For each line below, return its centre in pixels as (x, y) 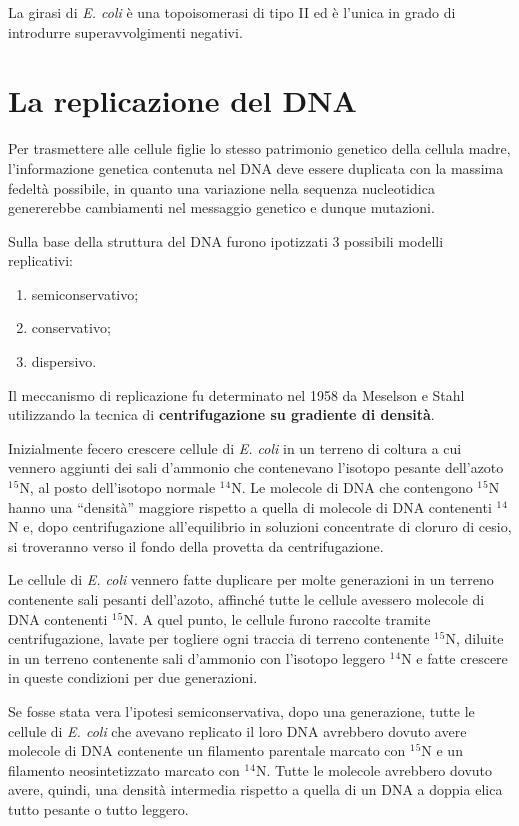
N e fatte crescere (454, 657)
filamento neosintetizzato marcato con (124, 769)
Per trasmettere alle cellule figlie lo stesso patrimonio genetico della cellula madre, (259, 148)
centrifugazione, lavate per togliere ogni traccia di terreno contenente (219, 638)
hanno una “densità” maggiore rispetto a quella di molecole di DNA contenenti (250, 506)
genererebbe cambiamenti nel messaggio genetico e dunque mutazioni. (221, 207)
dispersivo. (64, 361)
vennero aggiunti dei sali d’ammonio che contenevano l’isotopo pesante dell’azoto (256, 467)
